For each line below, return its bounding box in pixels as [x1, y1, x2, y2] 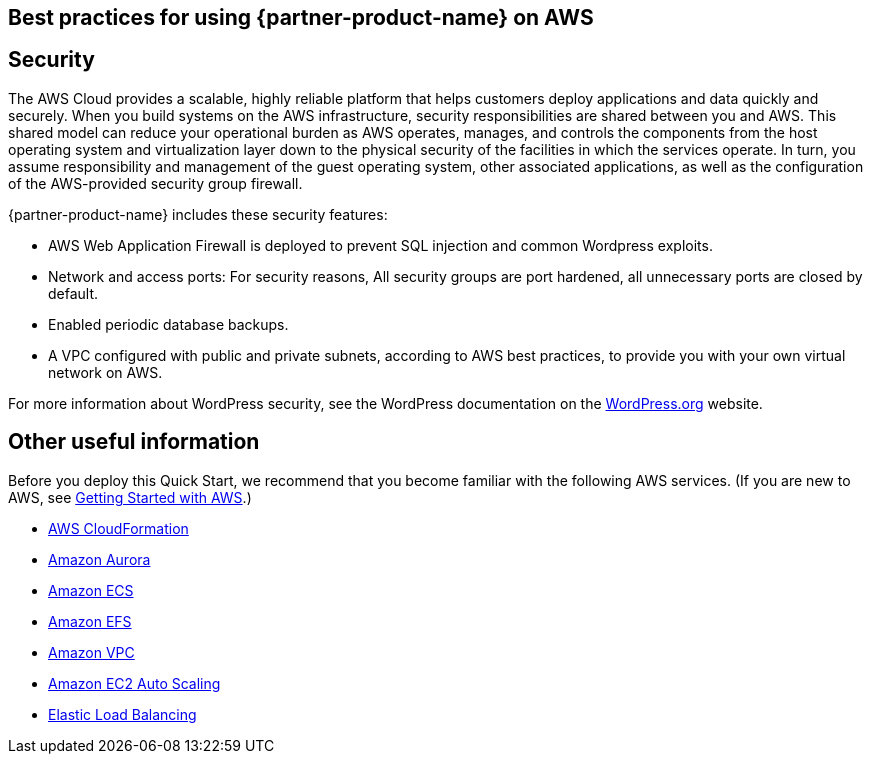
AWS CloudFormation [48, 519, 189, 537]
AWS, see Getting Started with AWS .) [8, 488, 252, 506]
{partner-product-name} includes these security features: [8, 205, 388, 223]
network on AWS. [48, 363, 163, 381]
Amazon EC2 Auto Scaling [48, 674, 221, 692]
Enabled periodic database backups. [48, 315, 289, 333]
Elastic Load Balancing [48, 705, 197, 723]
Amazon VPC [48, 643, 135, 661]
